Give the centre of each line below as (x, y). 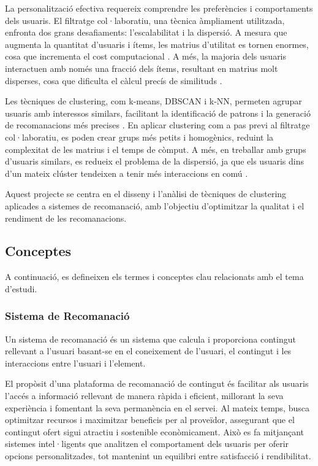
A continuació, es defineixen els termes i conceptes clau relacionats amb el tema (154, 277)
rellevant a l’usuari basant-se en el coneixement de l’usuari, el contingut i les (148, 351)
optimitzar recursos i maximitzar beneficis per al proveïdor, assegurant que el (150, 420)
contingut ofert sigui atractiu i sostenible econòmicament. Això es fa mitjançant (155, 431)
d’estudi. (21, 288)
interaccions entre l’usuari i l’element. (75, 363)
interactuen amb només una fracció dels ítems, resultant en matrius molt (142, 68)
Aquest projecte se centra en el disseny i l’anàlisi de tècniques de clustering (146, 194)
